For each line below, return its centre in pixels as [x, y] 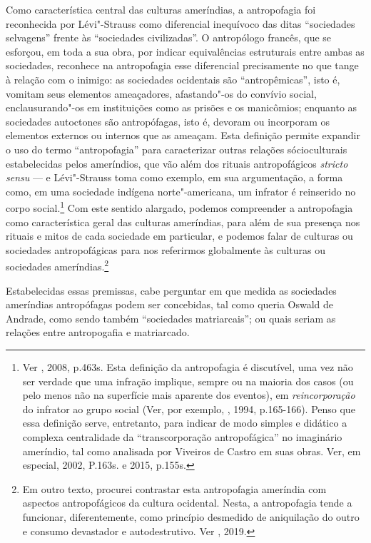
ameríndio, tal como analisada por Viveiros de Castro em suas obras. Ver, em [192, 451]
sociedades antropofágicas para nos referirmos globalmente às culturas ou [166, 249]
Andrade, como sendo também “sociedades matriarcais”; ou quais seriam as [171, 318]
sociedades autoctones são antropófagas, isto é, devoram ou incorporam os [168, 121]
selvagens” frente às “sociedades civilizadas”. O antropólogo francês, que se [169, 37]
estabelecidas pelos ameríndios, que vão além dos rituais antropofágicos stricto [177, 163]
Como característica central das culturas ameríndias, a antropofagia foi [161, 9]
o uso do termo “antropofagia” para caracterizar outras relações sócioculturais [177, 149]
